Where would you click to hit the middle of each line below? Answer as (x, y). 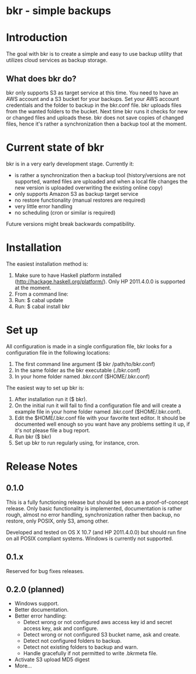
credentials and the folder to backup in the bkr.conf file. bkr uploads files (94, 105)
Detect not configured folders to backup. (72, 641)
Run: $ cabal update (39, 300)
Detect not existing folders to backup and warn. (81, 647)
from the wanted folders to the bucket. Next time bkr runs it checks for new (97, 111)
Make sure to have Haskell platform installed (68, 275)
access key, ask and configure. (61, 628)
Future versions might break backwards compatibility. (71, 223)
